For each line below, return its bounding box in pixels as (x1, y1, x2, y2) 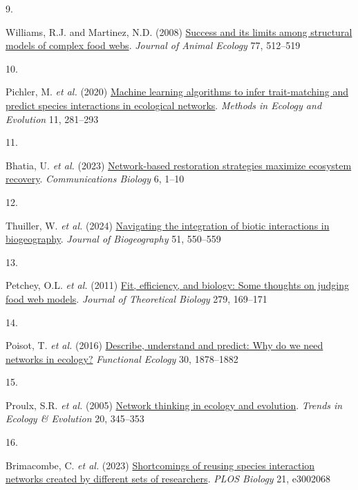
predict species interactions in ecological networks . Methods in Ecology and (6, 97, 322, 112)
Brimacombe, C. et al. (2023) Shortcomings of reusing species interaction (6, 458, 315, 472)
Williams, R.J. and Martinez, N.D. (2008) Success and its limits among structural (6, 24, 352, 39)
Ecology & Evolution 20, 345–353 (6, 411, 144, 426)
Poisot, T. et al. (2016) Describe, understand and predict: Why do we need (6, 338, 323, 352)
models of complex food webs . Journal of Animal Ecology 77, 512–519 (6, 38, 301, 53)
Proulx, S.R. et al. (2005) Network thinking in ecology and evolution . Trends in (6, 397, 343, 412)
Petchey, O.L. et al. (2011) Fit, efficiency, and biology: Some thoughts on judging (6, 278, 349, 292)
